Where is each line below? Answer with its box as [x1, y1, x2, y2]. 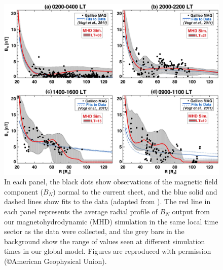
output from [172, 206, 210, 216]
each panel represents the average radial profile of [4, 206, 158, 216]
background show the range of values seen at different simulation [4, 236, 205, 246]
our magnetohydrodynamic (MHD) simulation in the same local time [4, 216, 218, 226]
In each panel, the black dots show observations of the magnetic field [4, 176, 218, 187]
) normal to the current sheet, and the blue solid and [53, 186, 217, 197]
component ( [4, 186, 43, 197]
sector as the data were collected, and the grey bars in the [4, 226, 184, 237]
